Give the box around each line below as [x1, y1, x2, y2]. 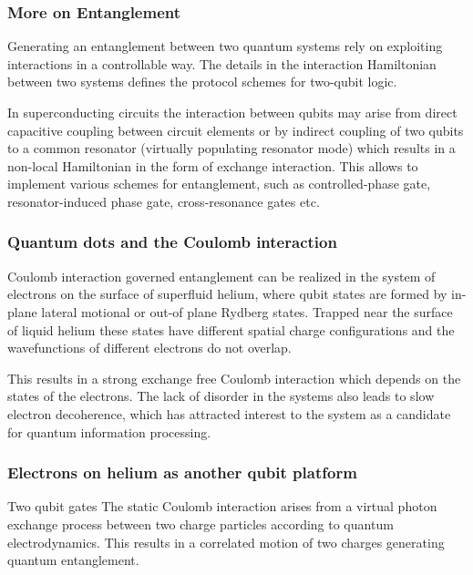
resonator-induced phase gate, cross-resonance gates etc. [7, 191, 320, 210]
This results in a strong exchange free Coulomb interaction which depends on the [7, 368, 461, 387]
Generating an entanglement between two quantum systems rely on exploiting [7, 36, 443, 56]
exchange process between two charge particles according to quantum [7, 514, 394, 533]
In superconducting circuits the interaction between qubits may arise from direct [7, 103, 458, 121]
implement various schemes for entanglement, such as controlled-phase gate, [7, 174, 431, 193]
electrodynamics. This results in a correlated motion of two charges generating [7, 532, 445, 551]
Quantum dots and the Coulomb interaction [7, 231, 337, 253]
